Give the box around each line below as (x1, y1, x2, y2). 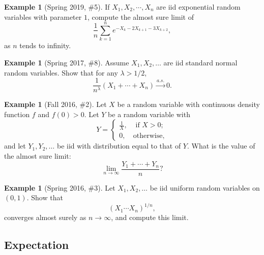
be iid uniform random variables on (150, 182, 260, 193)
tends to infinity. (19, 40, 71, 51)
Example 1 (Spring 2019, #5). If (4, 2, 110, 12)
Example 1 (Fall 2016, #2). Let (4, 99, 107, 110)
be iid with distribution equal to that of (56, 140, 181, 151)
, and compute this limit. (111, 212, 189, 223)
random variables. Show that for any (4, 67, 118, 78)
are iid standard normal (163, 57, 238, 67)
